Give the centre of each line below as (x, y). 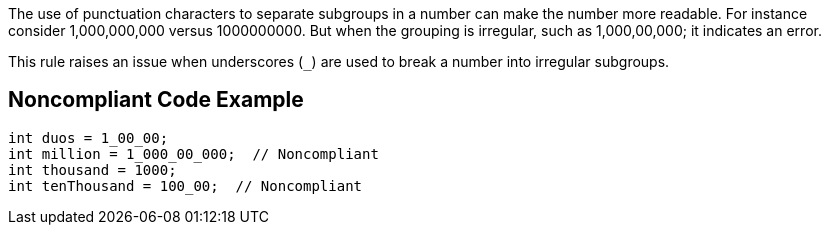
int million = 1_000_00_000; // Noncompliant (193, 153)
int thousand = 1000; (92, 169)
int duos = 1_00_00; (88, 137)
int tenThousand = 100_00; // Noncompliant (185, 185)
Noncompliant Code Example (156, 100)
